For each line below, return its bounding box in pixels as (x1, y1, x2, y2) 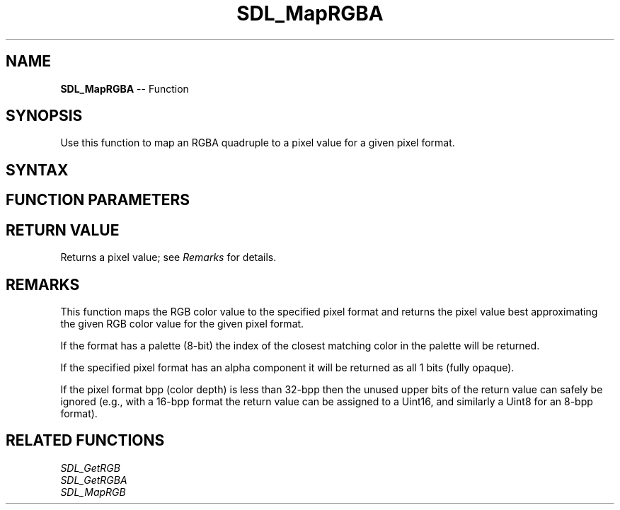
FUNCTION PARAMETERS (6, 191, 190, 209)
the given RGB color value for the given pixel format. (60, 317, 304, 330)
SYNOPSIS (6, 107, 83, 125)
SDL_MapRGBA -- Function (60, 82, 189, 95)
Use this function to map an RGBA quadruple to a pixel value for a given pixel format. (60, 137, 455, 149)
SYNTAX (6, 161, 69, 179)
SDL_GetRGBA (60, 473, 127, 486)
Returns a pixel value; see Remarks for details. (60, 251, 277, 264)
